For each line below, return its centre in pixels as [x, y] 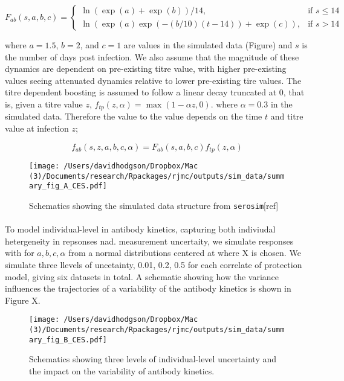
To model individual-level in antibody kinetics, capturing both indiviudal [140, 229]
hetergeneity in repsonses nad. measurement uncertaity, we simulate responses [149, 241]
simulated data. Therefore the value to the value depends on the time [134, 116]
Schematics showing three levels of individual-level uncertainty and [153, 359]
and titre [287, 116]
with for [20, 253]
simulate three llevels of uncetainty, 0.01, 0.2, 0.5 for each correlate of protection [154, 265]
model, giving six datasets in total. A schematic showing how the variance [142, 276]
